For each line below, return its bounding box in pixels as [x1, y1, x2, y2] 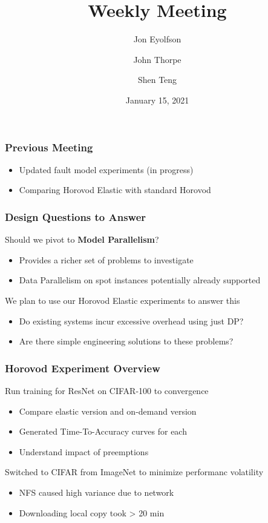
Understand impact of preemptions [19, 445, 149, 458]
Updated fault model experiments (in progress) [19, 163, 194, 176]
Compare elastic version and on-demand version [19, 404, 197, 417]
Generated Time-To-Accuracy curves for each [19, 425, 187, 438]
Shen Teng [137, 73, 177, 86]
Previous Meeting [5, 139, 93, 154]
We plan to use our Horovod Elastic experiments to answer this [5, 294, 240, 306]
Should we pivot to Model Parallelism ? [5, 233, 159, 246]
